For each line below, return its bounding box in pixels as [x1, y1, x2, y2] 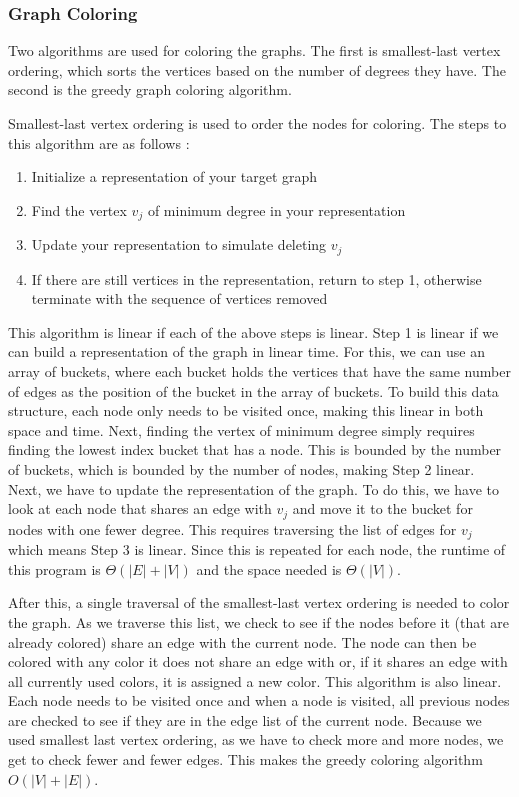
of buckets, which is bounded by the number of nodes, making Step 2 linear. [8, 459, 475, 480]
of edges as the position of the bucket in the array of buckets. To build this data [8, 380, 499, 401]
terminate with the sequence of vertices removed [31, 288, 328, 309]
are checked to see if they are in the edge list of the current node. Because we [8, 709, 482, 730]
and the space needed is [196, 558, 342, 579]
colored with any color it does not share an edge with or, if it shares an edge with [8, 651, 508, 672]
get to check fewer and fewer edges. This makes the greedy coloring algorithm [8, 749, 483, 770]
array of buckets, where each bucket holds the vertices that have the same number [8, 361, 511, 382]
